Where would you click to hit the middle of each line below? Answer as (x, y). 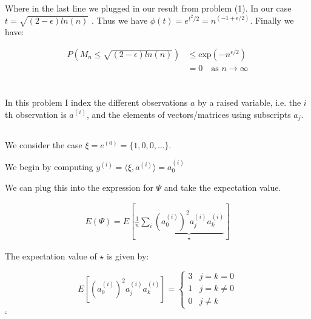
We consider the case (44, 144)
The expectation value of (51, 256)
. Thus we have (119, 20)
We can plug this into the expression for (79, 187)
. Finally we (272, 20)
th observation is (36, 114)
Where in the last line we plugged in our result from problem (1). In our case (148, 8)
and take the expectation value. (222, 187)
